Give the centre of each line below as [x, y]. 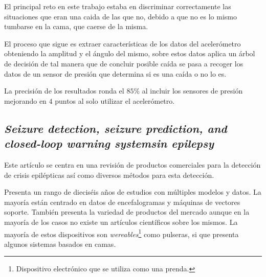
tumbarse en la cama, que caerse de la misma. [76, 26]
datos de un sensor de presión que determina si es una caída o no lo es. [115, 73]
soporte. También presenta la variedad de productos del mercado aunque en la [127, 212]
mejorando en [25, 100]
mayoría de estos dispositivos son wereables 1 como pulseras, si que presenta [121, 233]
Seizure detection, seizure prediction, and [116, 128]
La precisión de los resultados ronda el [64, 91]
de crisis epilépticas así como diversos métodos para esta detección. [109, 175]
